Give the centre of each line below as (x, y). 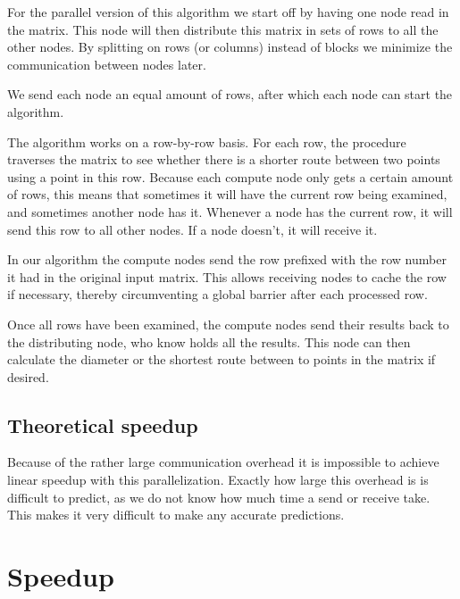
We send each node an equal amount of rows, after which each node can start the (230, 94)
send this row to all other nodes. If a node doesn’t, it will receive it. (192, 229)
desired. (28, 376)
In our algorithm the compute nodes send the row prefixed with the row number (227, 259)
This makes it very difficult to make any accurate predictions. (176, 515)
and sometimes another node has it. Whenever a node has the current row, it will (230, 211)
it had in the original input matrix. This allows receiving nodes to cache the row (227, 276)
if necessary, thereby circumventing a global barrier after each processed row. (217, 294)
